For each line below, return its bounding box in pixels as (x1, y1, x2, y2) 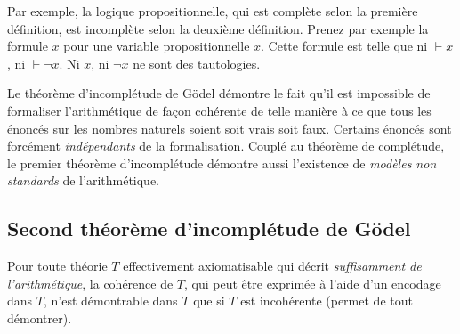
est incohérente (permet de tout (240, 291, 413, 310)
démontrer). (7, 308, 72, 327)
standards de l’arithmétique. (7, 171, 159, 190)
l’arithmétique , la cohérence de (7, 273, 174, 292)
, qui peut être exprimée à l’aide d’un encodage (184, 273, 441, 292)
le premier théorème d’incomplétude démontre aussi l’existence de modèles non (7, 153, 437, 172)
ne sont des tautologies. (133, 53, 261, 72)
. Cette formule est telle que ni (261, 37, 428, 55)
